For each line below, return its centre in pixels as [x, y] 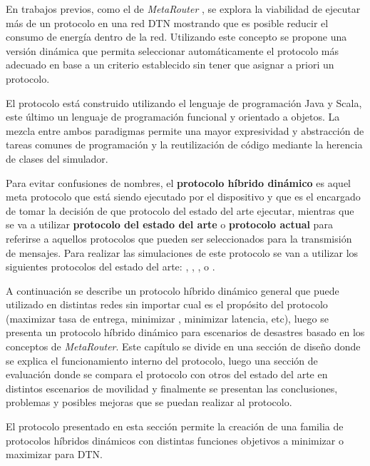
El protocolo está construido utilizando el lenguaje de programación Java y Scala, [184, 102]
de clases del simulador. [57, 158]
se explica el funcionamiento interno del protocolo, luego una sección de [162, 360]
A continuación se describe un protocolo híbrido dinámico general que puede [173, 290]
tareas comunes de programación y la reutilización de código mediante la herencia [184, 145]
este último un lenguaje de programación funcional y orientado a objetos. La [173, 117]
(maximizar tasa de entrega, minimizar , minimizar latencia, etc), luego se [167, 318]
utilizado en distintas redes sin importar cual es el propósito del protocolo [167, 304]
